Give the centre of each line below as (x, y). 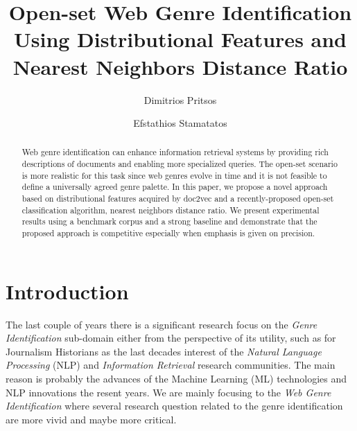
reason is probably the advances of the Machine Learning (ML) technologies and (176, 379)
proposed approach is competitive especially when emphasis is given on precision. (168, 233)
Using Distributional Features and (180, 39)
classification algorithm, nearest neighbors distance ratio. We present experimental (171, 210)
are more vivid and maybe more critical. (91, 419)
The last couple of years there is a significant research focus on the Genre (162, 324)
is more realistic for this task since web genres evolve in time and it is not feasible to (174, 175)
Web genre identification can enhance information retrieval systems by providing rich (175, 152)
